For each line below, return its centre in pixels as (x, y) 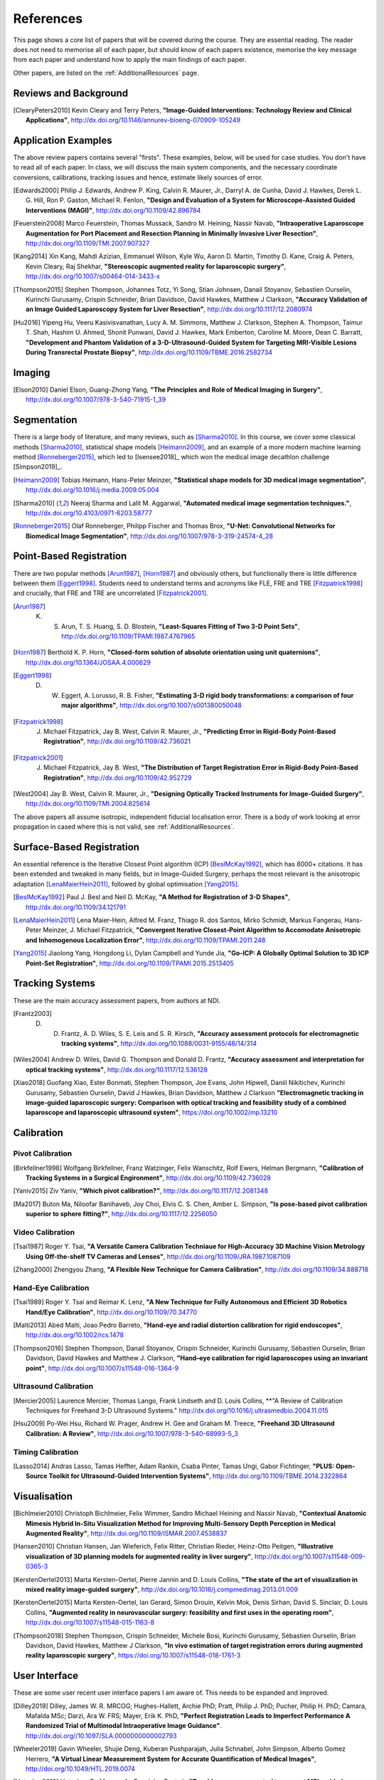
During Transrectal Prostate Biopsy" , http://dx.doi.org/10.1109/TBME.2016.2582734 (149, 352)
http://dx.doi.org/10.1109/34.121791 (76, 907)
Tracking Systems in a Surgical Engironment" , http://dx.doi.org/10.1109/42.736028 (149, 1178)
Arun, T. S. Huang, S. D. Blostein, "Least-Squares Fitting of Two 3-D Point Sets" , (181, 626)
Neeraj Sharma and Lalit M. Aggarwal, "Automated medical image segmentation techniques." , (211, 503)
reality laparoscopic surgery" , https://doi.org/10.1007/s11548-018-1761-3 (133, 1655)
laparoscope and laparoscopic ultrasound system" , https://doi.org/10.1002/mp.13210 (151, 1112)
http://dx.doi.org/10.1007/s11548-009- (310, 1556)
